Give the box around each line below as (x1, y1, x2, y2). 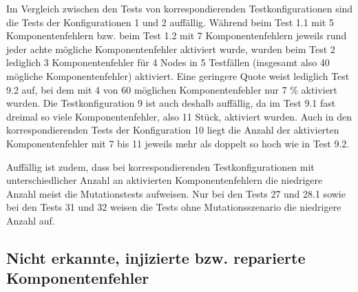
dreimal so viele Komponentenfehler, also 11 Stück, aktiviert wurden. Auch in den (6, 109, 352, 123)
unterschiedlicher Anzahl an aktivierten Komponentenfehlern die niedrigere (6, 173, 323, 187)
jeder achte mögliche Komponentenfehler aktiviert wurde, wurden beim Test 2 (6, 41, 335, 56)
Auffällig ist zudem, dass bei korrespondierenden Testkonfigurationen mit (6, 159, 315, 174)
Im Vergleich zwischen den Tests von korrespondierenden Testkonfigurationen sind (6, 1, 353, 15)
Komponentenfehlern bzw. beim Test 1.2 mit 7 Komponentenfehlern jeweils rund (6, 28, 347, 43)
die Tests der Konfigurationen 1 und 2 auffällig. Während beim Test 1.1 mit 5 (6, 14, 334, 29)
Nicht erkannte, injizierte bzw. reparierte (6, 247, 306, 268)
